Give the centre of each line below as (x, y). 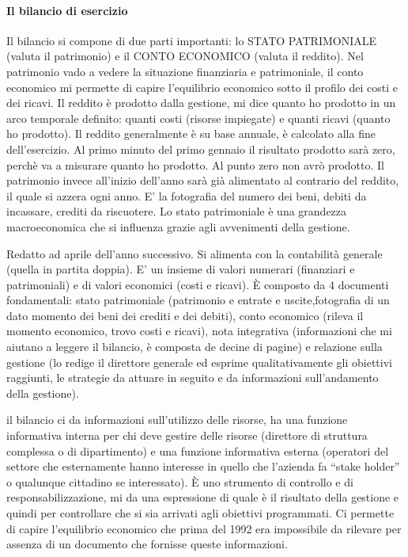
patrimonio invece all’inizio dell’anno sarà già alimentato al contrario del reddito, (203, 180)
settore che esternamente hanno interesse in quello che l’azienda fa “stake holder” (203, 466)
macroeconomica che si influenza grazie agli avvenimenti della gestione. (178, 226)
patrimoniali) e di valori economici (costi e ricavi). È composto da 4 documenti (198, 284)
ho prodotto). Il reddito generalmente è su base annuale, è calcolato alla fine (191, 134)
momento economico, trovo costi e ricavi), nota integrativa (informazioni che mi (199, 331)
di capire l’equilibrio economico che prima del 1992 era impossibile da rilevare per (204, 528)
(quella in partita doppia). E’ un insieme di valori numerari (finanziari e (181, 269)
